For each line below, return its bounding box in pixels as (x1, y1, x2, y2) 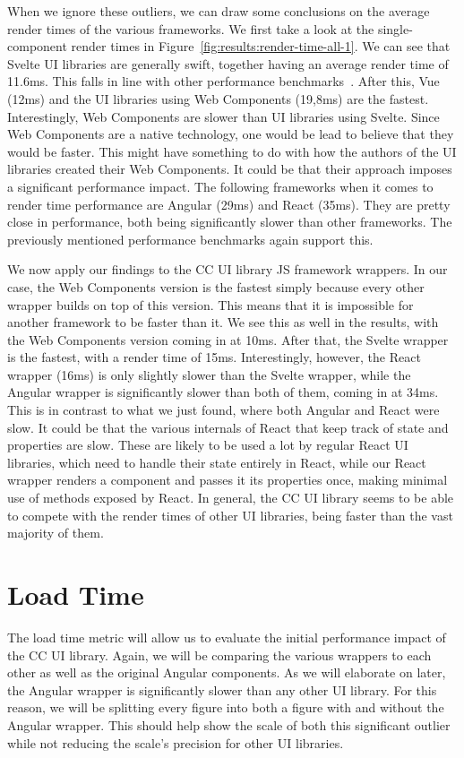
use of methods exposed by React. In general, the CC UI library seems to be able (7, 488, 454, 507)
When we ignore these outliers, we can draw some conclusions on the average (7, 2, 430, 20)
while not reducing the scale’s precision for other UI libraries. (7, 733, 344, 752)
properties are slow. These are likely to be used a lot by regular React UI (7, 435, 408, 454)
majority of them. (7, 523, 104, 542)
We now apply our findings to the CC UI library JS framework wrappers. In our (7, 260, 448, 279)
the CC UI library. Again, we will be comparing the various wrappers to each (7, 645, 432, 664)
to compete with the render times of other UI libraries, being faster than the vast (7, 505, 453, 524)
